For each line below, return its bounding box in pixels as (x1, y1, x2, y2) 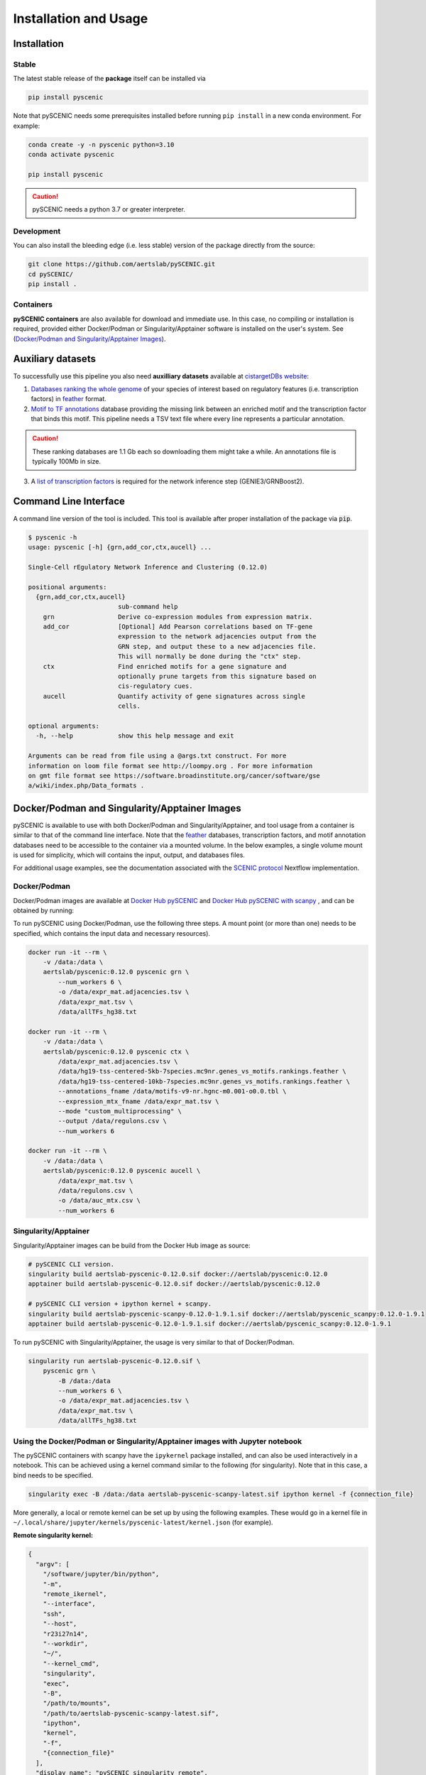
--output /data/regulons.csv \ (58, 1117, 167, 1125)
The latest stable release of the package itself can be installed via (13, 75, 206, 83)
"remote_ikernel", (43, 1590, 107, 1598)
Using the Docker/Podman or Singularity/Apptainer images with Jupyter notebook (13, 1436, 302, 1446)
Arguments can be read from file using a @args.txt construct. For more (28, 752, 287, 760)
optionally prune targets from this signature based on (117, 672, 317, 681)
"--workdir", (43, 1639, 89, 1647)
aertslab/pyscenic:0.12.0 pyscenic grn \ (43, 968, 190, 976)
